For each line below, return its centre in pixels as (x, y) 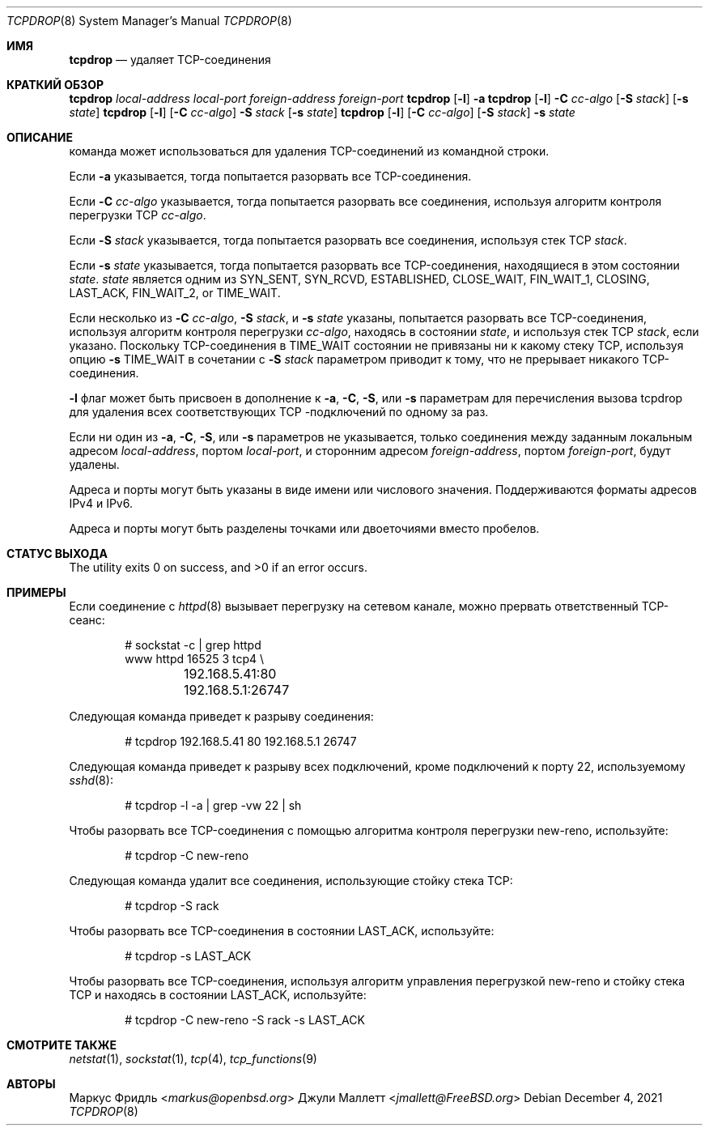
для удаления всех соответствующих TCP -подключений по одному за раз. (279, 412)
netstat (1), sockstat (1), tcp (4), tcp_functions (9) (193, 1059)
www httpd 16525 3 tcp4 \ (195, 659)
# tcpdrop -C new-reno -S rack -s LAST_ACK (245, 1020)
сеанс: (87, 620)
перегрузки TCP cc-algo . (138, 215)
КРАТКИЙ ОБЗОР (55, 85)
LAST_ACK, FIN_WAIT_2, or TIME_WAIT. (175, 293)
